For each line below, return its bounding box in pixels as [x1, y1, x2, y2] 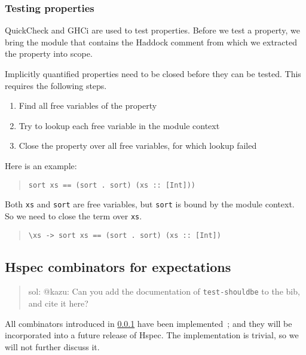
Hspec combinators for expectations [5, 257, 231, 276]
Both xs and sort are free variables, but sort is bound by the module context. [5, 198, 295, 210]
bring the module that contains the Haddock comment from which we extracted [5, 35, 298, 48]
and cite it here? [28, 297, 88, 310]
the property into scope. [5, 47, 93, 60]
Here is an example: [5, 159, 77, 172]
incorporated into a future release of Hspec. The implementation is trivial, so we [5, 329, 299, 341]
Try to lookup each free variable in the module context [19, 119, 220, 131]
